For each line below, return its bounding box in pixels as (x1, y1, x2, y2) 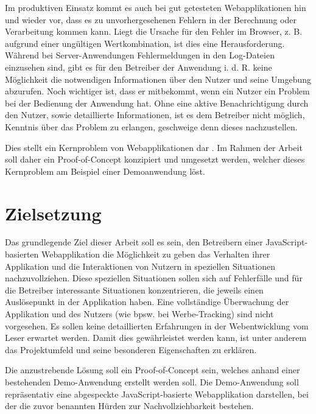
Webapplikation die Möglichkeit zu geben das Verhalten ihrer (41, 248, 270, 261)
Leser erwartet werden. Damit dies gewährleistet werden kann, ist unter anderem (5, 331, 307, 344)
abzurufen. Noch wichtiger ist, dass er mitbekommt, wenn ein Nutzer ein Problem (5, 85, 310, 97)
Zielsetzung (5, 200, 102, 225)
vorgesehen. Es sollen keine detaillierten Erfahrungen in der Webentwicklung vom (5, 319, 309, 332)
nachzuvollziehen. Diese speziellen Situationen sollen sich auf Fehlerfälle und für (5, 272, 303, 284)
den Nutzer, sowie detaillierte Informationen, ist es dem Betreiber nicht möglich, (5, 108, 305, 121)
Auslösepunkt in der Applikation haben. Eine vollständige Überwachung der (5, 295, 289, 308)
